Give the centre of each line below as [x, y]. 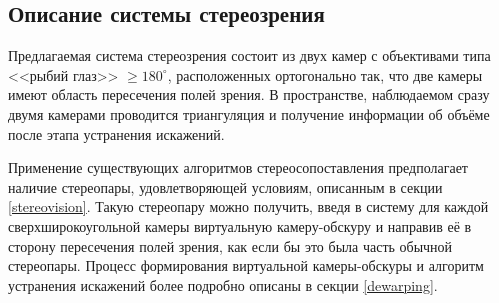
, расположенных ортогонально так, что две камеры [325, 74]
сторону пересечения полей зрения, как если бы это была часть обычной [230, 245]
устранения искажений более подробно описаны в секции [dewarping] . [223, 284]
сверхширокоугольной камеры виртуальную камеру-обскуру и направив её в [240, 225]
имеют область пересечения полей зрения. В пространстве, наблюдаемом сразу [249, 94]
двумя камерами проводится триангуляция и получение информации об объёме [249, 113]
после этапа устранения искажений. [116, 133]
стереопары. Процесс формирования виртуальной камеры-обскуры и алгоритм [246, 265]
